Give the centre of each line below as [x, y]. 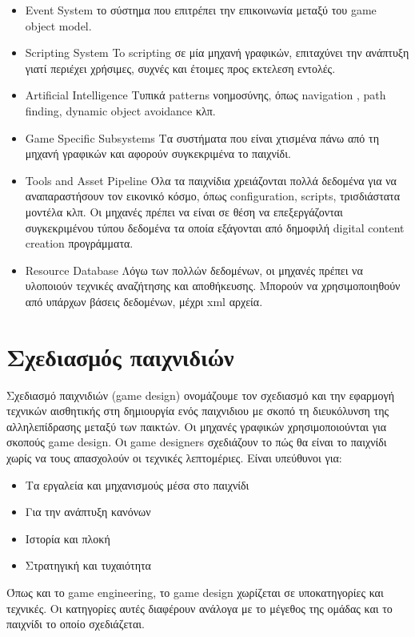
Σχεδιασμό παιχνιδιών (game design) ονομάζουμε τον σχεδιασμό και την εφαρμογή [200, 395]
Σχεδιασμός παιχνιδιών [120, 356]
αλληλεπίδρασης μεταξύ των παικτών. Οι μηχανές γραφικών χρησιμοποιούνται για [196, 426]
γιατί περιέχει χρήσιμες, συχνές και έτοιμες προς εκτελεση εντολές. [180, 68]
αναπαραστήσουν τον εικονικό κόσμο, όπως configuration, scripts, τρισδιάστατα [213, 196]
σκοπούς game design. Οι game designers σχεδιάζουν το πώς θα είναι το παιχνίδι [197, 442]
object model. [58, 25]
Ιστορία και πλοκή [68, 538]
